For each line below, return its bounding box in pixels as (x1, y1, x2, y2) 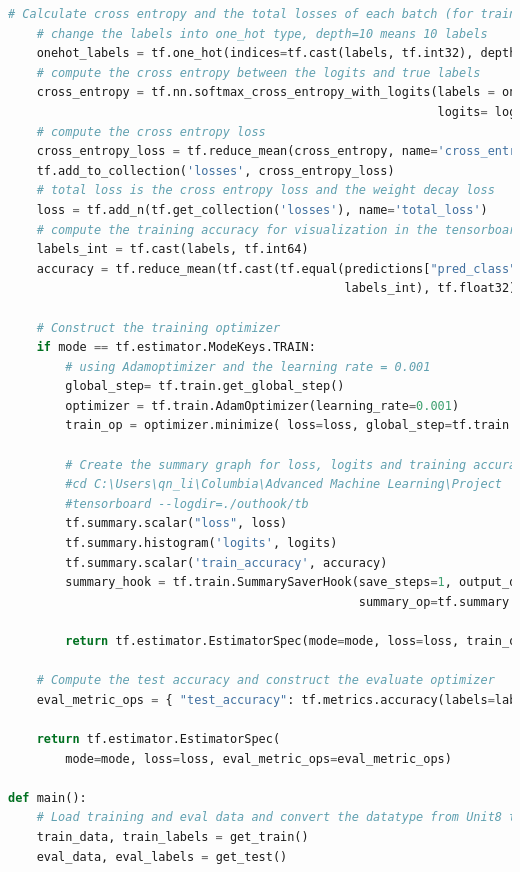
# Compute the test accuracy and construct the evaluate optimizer (36, 673, 495, 688)
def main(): (8, 790, 87, 805)
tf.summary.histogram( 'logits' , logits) (65, 536, 338, 551)
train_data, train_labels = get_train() (36, 829, 309, 844)
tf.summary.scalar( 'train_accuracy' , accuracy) (65, 555, 388, 570)
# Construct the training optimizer (36, 320, 281, 335)
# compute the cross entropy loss (36, 124, 266, 139)
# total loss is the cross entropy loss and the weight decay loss (36, 183, 495, 198)
